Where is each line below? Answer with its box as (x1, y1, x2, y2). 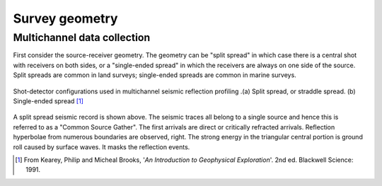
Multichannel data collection (13, 31, 151, 44)
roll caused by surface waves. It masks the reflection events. (13, 142, 190, 151)
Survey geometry (13, 11, 118, 26)
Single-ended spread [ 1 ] (13, 96, 84, 105)
